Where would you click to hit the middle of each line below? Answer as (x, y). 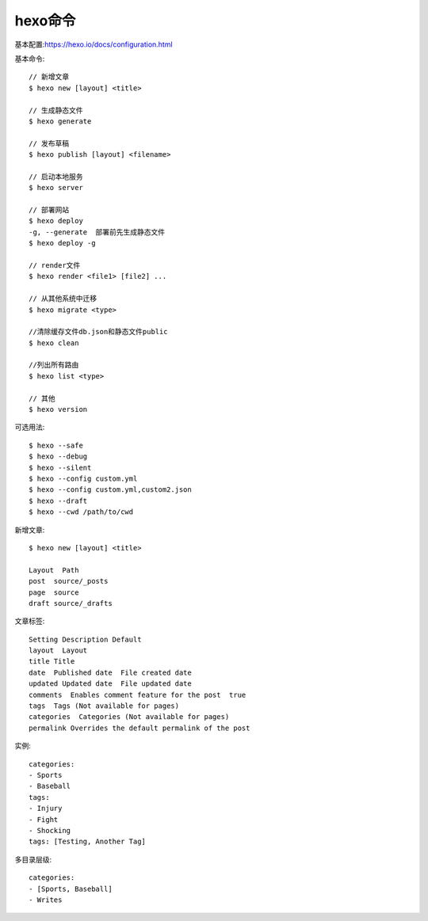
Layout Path (54, 570)
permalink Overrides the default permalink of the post (139, 728)
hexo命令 (45, 21)
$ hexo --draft (58, 500)
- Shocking (50, 830)
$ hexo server (56, 188)
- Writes (46, 900)
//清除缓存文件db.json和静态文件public (98, 332)
